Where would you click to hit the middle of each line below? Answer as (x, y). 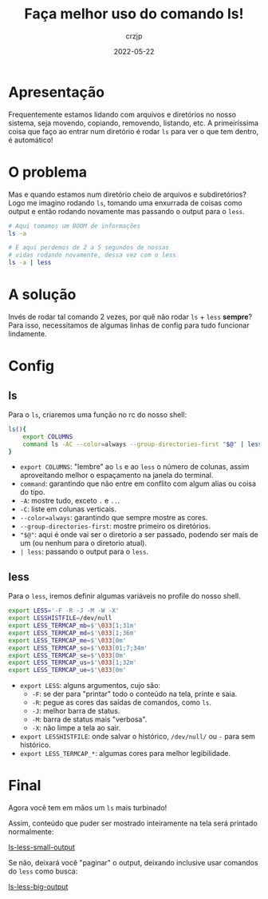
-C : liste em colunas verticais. (68, 509)
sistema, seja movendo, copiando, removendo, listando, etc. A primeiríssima (134, 123)
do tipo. (32, 492)
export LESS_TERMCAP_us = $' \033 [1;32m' (73, 663)
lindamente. (28, 333)
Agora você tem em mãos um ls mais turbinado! (88, 808)
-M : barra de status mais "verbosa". (89, 719)
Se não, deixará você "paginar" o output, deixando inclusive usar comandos (133, 863)
